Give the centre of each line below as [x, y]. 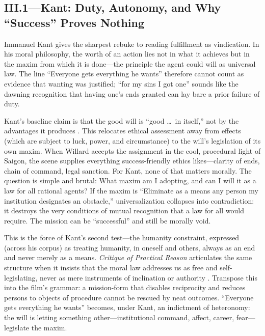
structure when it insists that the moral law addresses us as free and [111, 268]
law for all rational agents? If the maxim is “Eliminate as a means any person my [131, 190]
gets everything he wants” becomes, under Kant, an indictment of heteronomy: [127, 307]
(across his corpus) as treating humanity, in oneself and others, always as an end [130, 247]
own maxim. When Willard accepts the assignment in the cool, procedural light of [132, 150]
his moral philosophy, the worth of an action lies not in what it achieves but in [127, 54]
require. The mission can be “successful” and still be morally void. [108, 220]
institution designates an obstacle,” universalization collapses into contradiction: [129, 200]
